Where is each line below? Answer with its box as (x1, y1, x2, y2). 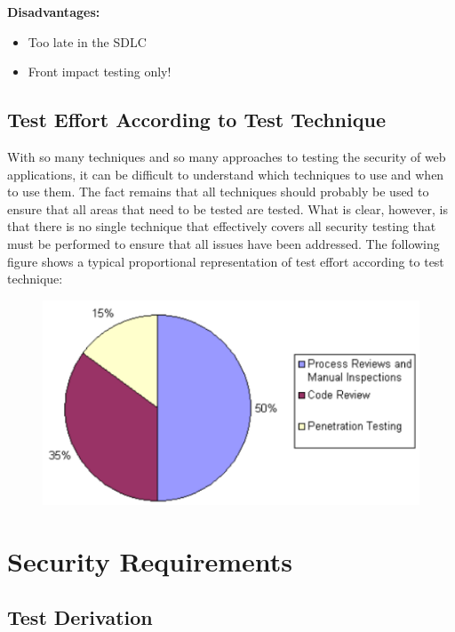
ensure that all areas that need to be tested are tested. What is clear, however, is (7, 199, 449, 218)
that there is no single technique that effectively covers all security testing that (7, 217, 436, 236)
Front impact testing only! (28, 62, 172, 81)
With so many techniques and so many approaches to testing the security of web (7, 147, 446, 165)
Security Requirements (7, 542, 292, 579)
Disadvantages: (7, 3, 100, 20)
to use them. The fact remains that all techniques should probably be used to (7, 182, 429, 201)
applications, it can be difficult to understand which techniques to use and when (7, 164, 444, 183)
